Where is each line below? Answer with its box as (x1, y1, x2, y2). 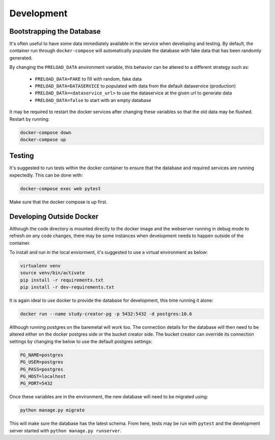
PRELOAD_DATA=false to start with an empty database (35, 97, 151, 103)
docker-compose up (20, 137, 66, 142)
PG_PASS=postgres (20, 366, 64, 372)
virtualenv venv (20, 263, 61, 269)
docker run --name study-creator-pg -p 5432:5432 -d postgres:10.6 (20, 311, 193, 317)
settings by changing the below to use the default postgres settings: (9, 338, 152, 344)
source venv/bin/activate (20, 270, 85, 276)
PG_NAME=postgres (20, 352, 64, 358)
